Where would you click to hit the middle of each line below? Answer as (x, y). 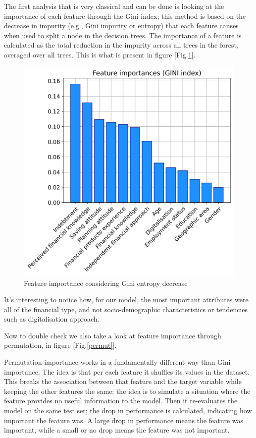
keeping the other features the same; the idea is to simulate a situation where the (127, 391)
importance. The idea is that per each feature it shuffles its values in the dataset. (127, 371)
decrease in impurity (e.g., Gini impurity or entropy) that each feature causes (121, 26)
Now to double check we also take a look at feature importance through (113, 335)
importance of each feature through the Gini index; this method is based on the (125, 16)
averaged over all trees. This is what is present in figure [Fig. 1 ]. (100, 54)
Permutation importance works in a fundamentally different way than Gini (117, 362)
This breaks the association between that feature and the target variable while (123, 381)
